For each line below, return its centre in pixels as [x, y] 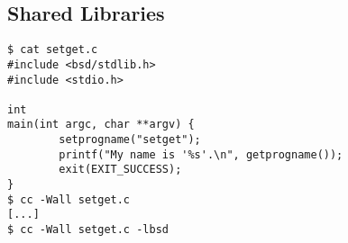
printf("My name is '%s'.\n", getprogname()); [201, 154]
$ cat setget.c [53, 50]
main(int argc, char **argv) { [101, 125]
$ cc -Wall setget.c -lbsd [88, 230]
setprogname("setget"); [130, 140]
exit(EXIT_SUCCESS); [120, 170]
